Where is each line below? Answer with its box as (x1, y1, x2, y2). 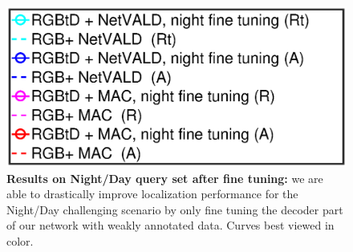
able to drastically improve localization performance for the (6, 185, 298, 202)
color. (6, 232, 34, 249)
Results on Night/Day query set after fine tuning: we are (6, 169, 323, 186)
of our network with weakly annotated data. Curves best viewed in (6, 217, 335, 234)
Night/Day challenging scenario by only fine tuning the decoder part (6, 201, 343, 217)
